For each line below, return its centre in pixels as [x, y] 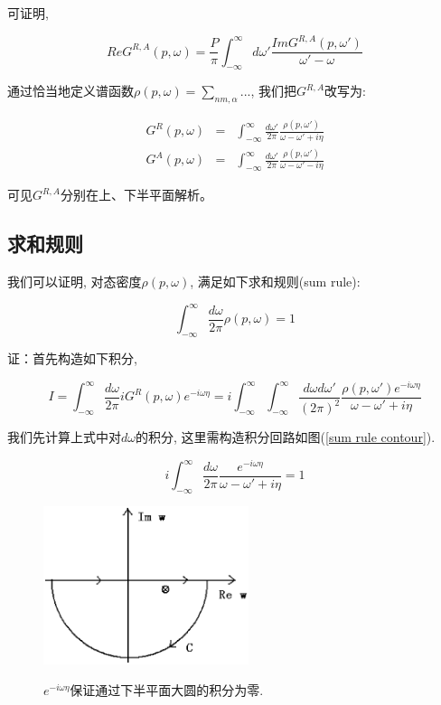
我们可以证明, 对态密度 [75, 282]
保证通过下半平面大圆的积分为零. [167, 689]
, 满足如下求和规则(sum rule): [275, 282]
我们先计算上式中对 [64, 437]
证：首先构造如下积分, [72, 358]
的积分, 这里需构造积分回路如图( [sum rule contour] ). [286, 437]
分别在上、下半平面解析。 [136, 195]
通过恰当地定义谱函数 [70, 91]
